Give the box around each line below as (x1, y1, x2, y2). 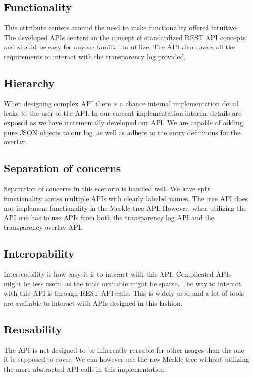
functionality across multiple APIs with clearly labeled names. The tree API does (4, 193, 248, 203)
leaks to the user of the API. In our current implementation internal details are (4, 108, 242, 118)
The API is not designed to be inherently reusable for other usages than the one (4, 344, 244, 354)
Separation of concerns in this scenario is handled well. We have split (4, 183, 211, 193)
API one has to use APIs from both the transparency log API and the (4, 212, 214, 222)
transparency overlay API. (4, 222, 83, 232)
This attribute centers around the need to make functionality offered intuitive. (4, 23, 238, 33)
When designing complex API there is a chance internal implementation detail (4, 98, 239, 108)
